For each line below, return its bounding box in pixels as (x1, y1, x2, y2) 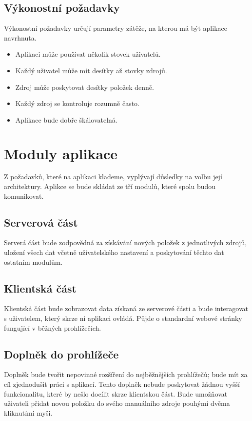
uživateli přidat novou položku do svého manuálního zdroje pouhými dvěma (4, 398, 230, 408)
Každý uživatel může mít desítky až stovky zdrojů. (15, 65, 167, 75)
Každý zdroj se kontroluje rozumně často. (15, 98, 140, 108)
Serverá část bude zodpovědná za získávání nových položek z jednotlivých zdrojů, (4, 237, 247, 248)
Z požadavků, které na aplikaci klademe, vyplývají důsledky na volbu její (4, 171, 222, 182)
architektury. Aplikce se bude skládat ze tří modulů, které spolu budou (4, 181, 216, 191)
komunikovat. (4, 190, 44, 201)
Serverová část (4, 214, 78, 230)
